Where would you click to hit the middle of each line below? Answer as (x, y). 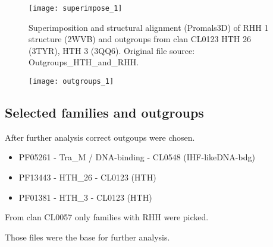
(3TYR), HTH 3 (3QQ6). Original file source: (112, 50)
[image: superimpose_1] (76, 8)
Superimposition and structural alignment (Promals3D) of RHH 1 (149, 27)
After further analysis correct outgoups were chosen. (100, 137)
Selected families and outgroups (104, 113)
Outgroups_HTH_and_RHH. (84, 62)
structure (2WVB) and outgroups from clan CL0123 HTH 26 (140, 39)
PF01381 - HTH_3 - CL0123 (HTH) (85, 197)
